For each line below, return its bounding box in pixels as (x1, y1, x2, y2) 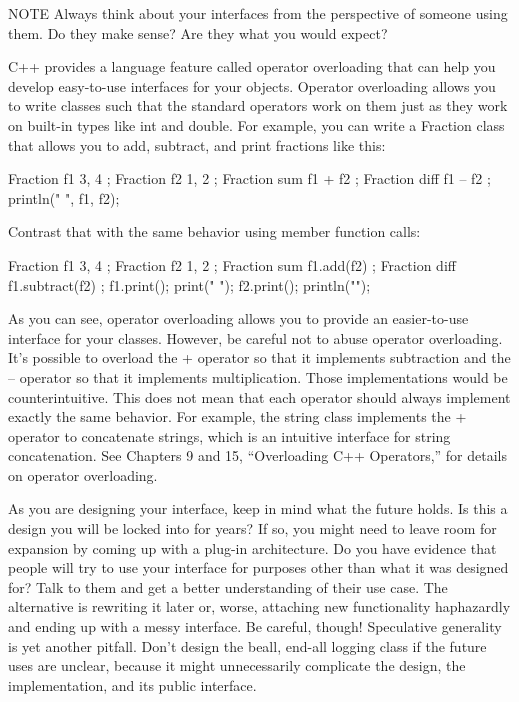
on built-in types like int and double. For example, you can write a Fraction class (8, 114, 505, 135)
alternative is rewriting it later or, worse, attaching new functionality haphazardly (8, 596, 511, 617)
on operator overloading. (8, 464, 158, 485)
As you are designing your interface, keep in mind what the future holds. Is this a (8, 498, 508, 519)
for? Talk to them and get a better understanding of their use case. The (8, 576, 448, 597)
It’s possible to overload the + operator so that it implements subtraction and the (8, 347, 511, 368)
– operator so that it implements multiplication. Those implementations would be (8, 366, 508, 387)
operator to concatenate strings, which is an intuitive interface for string (8, 425, 451, 446)
